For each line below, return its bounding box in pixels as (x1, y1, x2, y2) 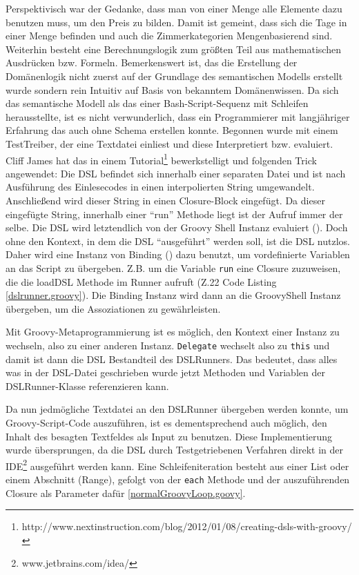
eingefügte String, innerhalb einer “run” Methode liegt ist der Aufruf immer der (6, 206, 343, 221)
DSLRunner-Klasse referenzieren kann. (6, 378, 169, 393)
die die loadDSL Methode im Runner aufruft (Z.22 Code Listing (6, 274, 277, 289)
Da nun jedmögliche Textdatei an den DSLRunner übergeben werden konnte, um (6, 402, 349, 416)
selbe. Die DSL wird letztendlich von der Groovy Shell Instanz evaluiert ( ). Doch (6, 220, 348, 235)
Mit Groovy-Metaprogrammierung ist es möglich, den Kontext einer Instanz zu (6, 324, 340, 339)
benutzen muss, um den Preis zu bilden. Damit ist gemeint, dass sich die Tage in (6, 14, 347, 29)
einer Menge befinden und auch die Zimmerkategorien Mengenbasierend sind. (6, 28, 333, 43)
